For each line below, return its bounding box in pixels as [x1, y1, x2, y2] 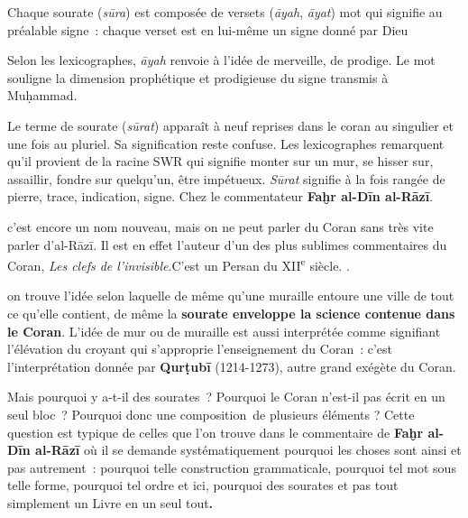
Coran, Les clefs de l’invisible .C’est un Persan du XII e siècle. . [7, 254, 350, 274]
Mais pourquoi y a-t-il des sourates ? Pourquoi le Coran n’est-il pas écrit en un [7, 387, 445, 406]
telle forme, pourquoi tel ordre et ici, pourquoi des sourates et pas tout [7, 476, 399, 495]
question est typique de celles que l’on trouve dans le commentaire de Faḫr [7, 422, 424, 441]
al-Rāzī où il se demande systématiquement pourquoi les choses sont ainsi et [35, 440, 462, 459]
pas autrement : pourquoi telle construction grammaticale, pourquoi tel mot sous [7, 458, 456, 476]
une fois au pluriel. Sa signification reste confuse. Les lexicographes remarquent [7, 134, 445, 153]
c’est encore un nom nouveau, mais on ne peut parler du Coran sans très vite [7, 217, 434, 236]
